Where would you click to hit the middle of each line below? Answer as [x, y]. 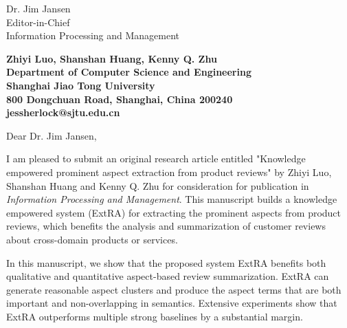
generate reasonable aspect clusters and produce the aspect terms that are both [174, 289]
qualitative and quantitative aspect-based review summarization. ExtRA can [168, 276]
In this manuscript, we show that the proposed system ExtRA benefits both [166, 262]
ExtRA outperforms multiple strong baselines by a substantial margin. [155, 316]
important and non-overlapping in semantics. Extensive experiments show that [172, 303]
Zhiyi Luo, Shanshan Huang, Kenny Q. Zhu [112, 58]
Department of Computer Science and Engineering [129, 72]
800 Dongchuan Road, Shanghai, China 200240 [120, 99]
